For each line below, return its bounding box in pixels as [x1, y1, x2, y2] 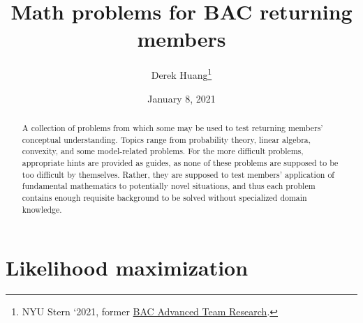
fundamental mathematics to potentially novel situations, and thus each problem [22, 180, 316, 192]
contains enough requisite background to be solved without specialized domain [22, 191, 307, 203]
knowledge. [22, 203, 62, 215]
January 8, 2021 [147, 91, 216, 105]
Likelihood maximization [6, 253, 249, 282]
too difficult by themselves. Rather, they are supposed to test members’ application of [22, 168, 334, 180]
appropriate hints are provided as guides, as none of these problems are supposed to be [22, 156, 339, 168]
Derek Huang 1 [151, 66, 212, 82]
